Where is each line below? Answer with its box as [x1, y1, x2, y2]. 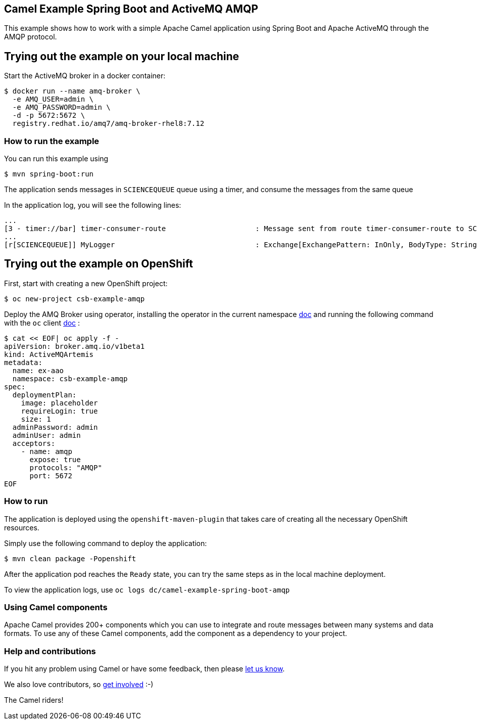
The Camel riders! [4, 696, 64, 705]
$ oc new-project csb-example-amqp [4, 294, 145, 303]
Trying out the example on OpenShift [4, 257, 193, 270]
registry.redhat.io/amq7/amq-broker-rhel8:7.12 [12, 119, 205, 128]
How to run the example [4, 135, 100, 146]
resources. [4, 523, 39, 532]
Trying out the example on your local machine [4, 50, 239, 63]
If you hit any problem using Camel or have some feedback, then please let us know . [4, 664, 285, 673]
